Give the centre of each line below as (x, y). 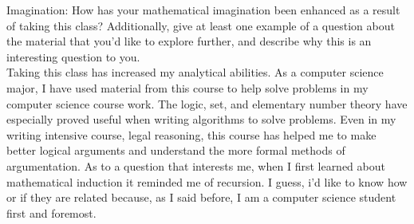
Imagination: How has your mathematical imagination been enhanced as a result (203, 10)
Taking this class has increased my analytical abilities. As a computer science (195, 72)
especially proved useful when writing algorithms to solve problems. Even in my (201, 119)
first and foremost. (51, 212)
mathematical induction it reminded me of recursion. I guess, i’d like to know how (207, 181)
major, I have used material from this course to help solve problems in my (187, 87)
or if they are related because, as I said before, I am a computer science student (201, 197)
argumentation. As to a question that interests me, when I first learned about (196, 165)
